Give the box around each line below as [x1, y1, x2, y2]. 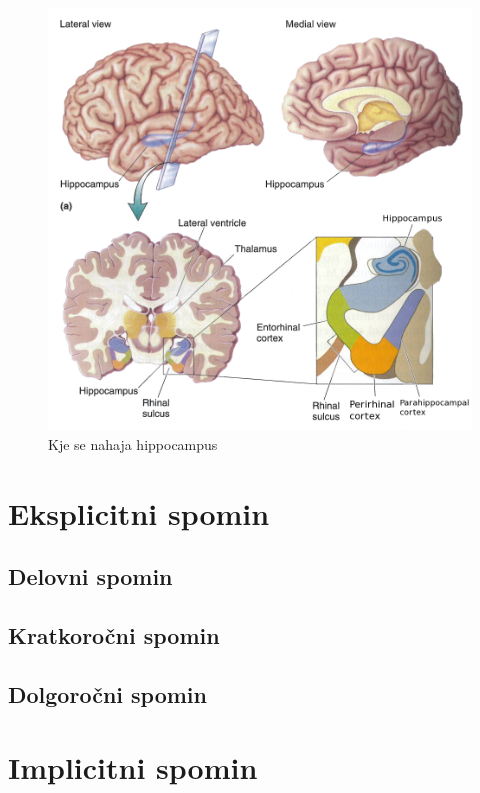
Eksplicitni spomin [8, 492, 270, 533]
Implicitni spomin [8, 747, 258, 788]
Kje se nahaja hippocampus [48, 433, 218, 454]
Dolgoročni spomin [8, 678, 207, 709]
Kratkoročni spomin [8, 620, 220, 650]
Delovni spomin [8, 561, 173, 592]
